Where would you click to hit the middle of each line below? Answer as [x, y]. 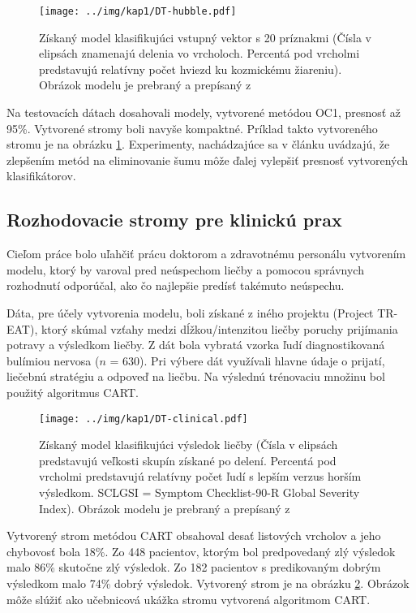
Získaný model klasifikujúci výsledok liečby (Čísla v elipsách [189, 445]
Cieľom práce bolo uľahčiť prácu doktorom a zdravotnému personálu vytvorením [206, 254]
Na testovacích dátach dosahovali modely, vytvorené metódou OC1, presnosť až [204, 112]
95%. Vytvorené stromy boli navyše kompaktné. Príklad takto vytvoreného [192, 128]
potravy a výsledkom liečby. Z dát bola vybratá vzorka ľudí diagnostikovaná [196, 345]
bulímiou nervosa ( [53, 360]
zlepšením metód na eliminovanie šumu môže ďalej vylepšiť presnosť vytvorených [208, 160]
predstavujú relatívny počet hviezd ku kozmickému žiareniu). [191, 69]
